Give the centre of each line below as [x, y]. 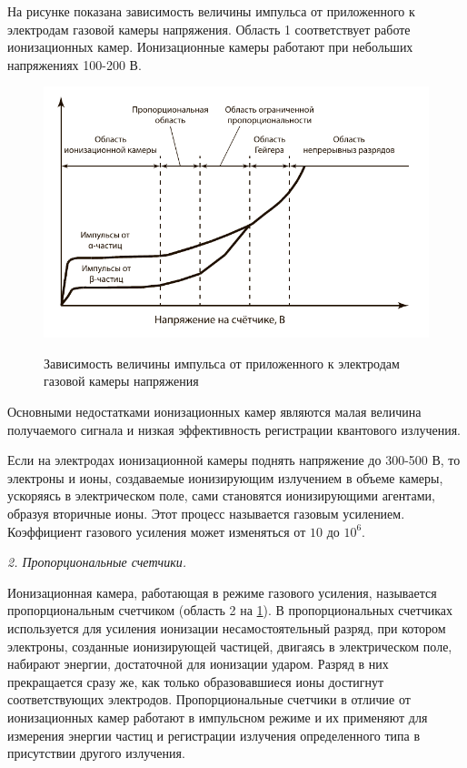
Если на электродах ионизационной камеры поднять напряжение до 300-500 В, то [234, 460]
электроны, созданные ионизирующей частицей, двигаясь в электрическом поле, [230, 646]
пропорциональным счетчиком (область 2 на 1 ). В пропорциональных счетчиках [230, 610]
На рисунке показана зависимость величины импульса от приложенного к [211, 11]
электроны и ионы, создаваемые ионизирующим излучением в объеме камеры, [225, 477]
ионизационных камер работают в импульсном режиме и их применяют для [218, 717]
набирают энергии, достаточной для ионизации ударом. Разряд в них [198, 664]
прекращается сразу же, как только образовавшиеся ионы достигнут [196, 681]
